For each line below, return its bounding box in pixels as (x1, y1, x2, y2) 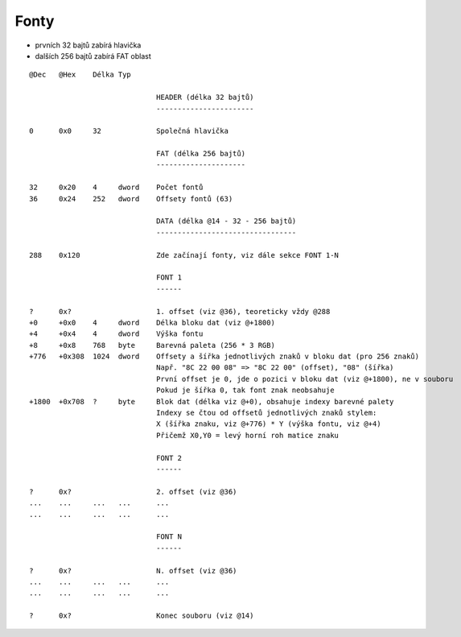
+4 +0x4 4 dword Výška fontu (29, 329, 204, 338)
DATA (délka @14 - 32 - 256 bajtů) (155, 217, 297, 225)
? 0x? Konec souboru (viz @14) (29, 611, 254, 620)
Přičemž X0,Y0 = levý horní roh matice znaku (155, 431, 340, 440)
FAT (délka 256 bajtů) (155, 149, 245, 159)
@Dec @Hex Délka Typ (29, 70, 132, 80)
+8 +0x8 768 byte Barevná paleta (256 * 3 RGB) (29, 341, 275, 350)
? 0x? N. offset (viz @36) (29, 566, 237, 575)
